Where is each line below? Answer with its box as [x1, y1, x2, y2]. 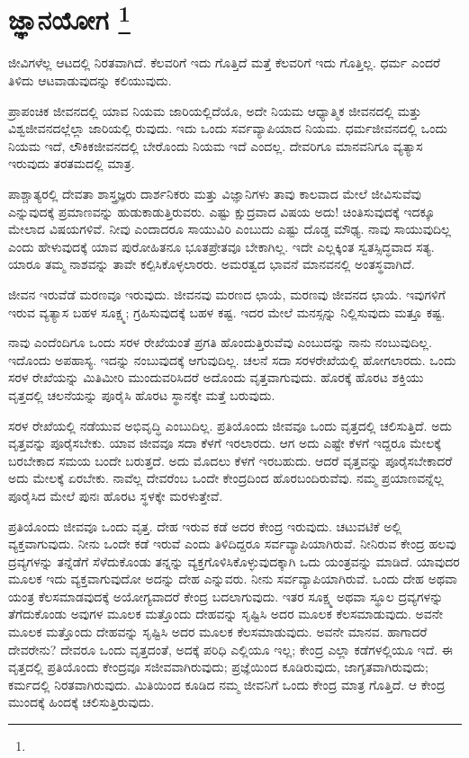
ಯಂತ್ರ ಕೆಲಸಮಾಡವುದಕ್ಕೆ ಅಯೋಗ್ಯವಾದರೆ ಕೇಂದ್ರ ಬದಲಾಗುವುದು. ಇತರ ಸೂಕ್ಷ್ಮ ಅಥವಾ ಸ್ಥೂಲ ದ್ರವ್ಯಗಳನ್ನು [8, 586, 444, 605]
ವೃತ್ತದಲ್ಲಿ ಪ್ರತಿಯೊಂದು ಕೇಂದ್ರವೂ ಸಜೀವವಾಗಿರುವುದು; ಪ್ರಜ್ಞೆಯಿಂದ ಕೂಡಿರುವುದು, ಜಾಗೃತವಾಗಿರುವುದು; [8, 657, 428, 676]
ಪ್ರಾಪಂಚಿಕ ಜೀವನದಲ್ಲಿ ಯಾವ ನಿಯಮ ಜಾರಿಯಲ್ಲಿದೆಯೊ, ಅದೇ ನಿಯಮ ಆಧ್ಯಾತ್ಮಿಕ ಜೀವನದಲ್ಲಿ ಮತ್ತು [8, 101, 422, 120]
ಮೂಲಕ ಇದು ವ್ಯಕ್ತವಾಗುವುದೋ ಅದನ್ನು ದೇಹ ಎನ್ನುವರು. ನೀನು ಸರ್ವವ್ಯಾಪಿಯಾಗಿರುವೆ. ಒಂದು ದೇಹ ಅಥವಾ [8, 569, 457, 588]
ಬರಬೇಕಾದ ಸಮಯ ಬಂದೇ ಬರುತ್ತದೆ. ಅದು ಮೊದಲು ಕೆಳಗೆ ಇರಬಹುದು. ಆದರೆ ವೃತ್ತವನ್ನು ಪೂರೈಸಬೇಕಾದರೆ [8, 450, 453, 469]
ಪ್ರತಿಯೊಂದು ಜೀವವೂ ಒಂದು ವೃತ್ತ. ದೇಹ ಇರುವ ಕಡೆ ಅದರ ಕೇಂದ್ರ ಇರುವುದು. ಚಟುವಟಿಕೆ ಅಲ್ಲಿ [8, 516, 402, 535]
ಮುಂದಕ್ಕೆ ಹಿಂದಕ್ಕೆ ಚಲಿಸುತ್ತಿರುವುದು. [8, 692, 155, 711]
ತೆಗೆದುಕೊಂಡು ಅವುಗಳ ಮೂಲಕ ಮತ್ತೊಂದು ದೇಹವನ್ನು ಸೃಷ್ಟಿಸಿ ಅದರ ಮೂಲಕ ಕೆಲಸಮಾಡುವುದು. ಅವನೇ [8, 604, 444, 623]
